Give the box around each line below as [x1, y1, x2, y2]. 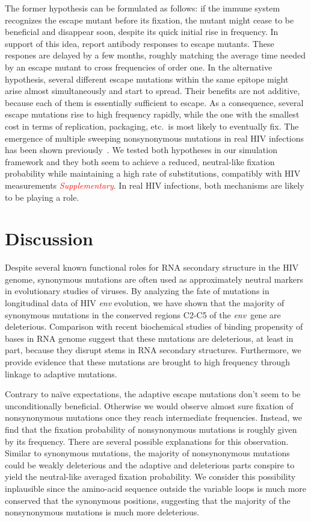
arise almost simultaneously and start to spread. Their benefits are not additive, [5, 84, 300, 97]
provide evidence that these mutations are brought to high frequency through [5, 355, 291, 368]
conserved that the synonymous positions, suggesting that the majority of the [5, 494, 291, 506]
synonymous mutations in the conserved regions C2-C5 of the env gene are [5, 308, 281, 321]
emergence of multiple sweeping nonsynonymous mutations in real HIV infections [5, 131, 304, 144]
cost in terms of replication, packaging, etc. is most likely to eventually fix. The [5, 119, 299, 132]
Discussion [5, 226, 93, 251]
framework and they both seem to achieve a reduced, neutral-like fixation [5, 155, 275, 168]
